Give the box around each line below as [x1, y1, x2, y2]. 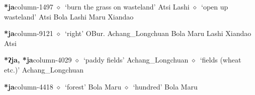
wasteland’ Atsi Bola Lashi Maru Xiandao [4, 11, 134, 21]
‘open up [201, 1, 228, 11]
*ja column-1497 [4, 1, 53, 11]
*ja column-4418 [4, 81, 53, 91]
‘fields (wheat [200, 54, 241, 65]
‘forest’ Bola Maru [65, 81, 122, 91]
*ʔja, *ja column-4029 [4, 54, 72, 65]
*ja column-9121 [4, 28, 53, 38]
